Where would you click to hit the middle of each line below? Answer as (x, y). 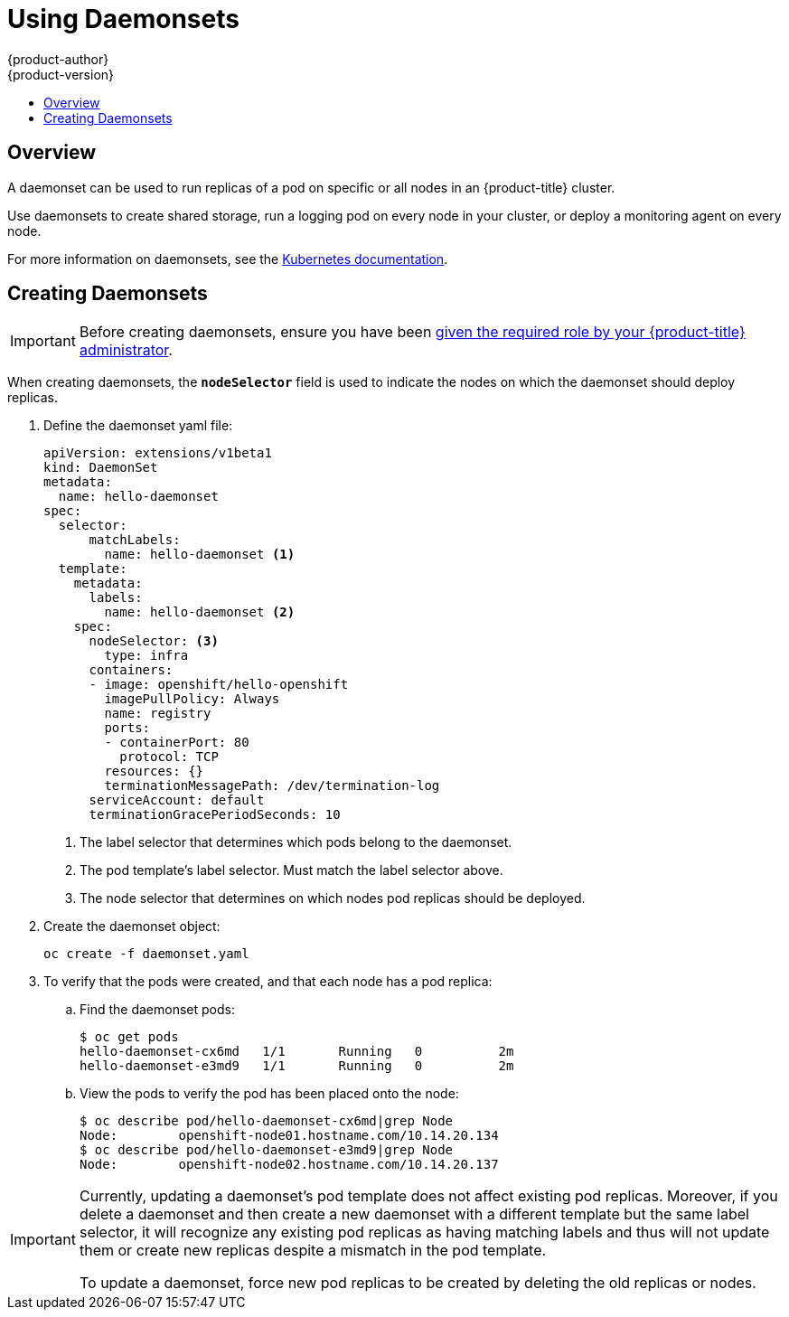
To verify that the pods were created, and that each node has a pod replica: (268, 982)
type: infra (146, 656)
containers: (131, 670)
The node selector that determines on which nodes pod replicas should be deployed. (333, 898)
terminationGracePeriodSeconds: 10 (215, 815)
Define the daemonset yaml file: (138, 426)
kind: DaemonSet (101, 468)
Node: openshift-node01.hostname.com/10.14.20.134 (289, 1136)
